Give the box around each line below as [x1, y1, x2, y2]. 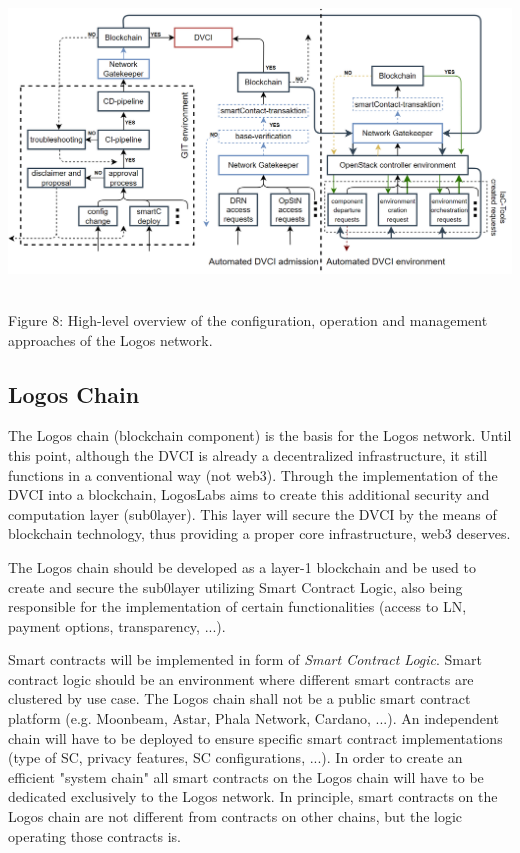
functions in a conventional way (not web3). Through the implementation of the [8, 464, 498, 485]
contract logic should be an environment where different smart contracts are [8, 668, 474, 689]
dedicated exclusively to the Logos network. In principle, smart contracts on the [8, 786, 498, 807]
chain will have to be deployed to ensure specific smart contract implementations [8, 727, 503, 748]
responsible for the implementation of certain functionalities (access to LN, [8, 596, 467, 617]
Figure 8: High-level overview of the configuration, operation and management [8, 309, 488, 330]
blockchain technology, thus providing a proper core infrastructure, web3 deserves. [8, 523, 511, 544]
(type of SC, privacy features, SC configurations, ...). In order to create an [8, 747, 463, 768]
